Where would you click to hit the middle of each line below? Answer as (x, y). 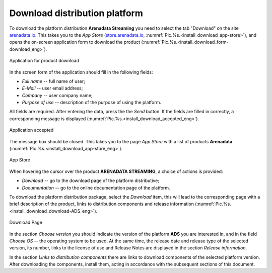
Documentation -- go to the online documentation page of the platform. (96, 188)
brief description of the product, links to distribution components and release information (101, 204)
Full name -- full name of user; (54, 81)
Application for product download (44, 61)
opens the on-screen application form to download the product (75, 42)
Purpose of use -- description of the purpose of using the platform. (91, 103)
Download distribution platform (76, 13)
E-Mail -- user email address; (52, 88)
